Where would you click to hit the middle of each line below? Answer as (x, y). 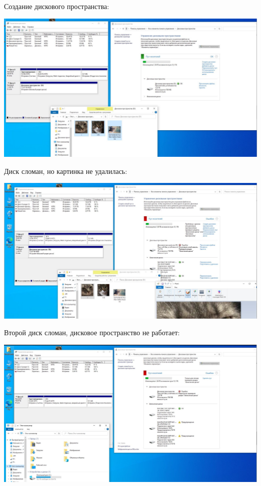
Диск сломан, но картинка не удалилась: (66, 171)
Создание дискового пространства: (57, 6)
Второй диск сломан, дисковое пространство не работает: (92, 332)
